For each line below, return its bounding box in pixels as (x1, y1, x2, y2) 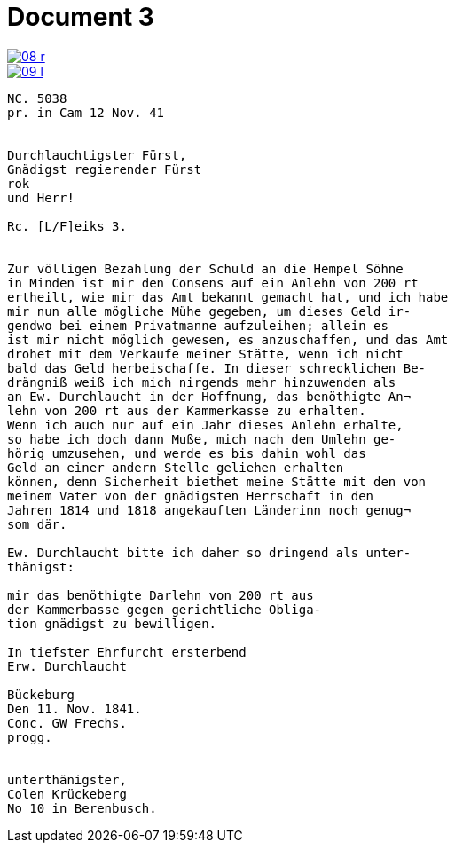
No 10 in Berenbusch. (7, 800, 157, 815)
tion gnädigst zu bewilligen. (7, 616, 217, 631)
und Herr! (7, 190, 75, 205)
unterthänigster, (7, 772, 127, 787)
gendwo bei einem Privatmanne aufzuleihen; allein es (7, 318, 388, 333)
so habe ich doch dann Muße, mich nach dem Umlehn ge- (7, 431, 396, 446)
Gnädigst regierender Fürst (7, 161, 202, 177)
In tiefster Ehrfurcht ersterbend (7, 644, 247, 659)
